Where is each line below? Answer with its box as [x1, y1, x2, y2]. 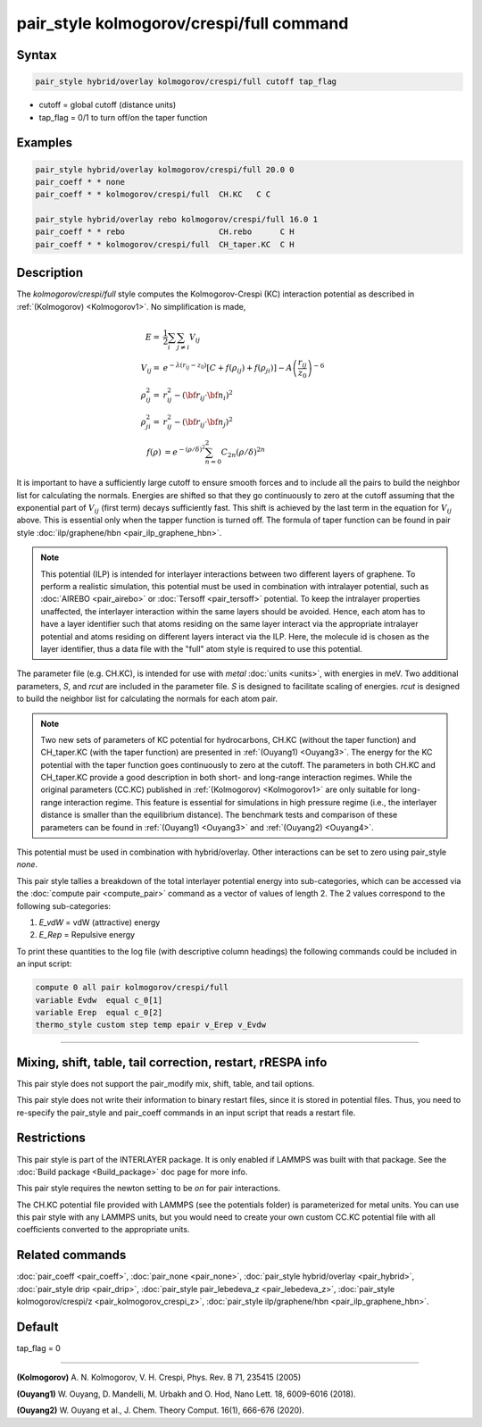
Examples [16, 135, 73, 151]
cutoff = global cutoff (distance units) [38, 99, 177, 111]
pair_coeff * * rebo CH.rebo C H [35, 227, 295, 237]
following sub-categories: [16, 900, 112, 911]
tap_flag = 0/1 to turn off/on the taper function [38, 112, 208, 122]
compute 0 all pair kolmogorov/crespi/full [35, 982, 229, 993]
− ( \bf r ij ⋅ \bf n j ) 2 [174, 415, 234, 429]
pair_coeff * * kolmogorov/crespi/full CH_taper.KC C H [35, 239, 295, 249]
